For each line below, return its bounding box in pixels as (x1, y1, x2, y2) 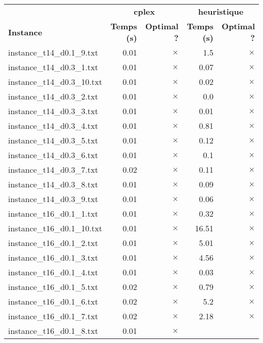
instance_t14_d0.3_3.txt (8, 105, 98, 117)
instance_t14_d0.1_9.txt (8, 46, 98, 58)
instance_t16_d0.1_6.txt (8, 296, 98, 307)
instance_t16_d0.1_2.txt (8, 237, 98, 249)
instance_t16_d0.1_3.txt (8, 252, 98, 263)
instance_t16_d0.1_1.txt (8, 208, 98, 219)
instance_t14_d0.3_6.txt (8, 149, 98, 161)
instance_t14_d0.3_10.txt (8, 76, 102, 87)
